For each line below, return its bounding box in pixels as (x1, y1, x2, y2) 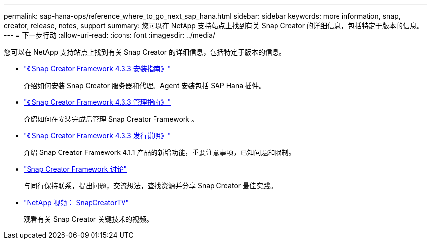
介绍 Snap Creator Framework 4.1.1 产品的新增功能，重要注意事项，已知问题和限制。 (24, 148, 296, 156)
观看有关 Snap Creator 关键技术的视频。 (24, 215, 154, 223)
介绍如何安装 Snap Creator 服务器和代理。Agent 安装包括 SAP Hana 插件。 (24, 81, 266, 90)
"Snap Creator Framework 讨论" (24, 165, 127, 173)
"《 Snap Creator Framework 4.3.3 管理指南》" (24, 98, 171, 106)
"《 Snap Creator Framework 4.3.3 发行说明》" (24, 131, 171, 140)
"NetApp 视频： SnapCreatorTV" (24, 198, 129, 207)
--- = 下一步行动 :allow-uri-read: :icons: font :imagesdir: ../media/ (4, 31, 215, 39)
